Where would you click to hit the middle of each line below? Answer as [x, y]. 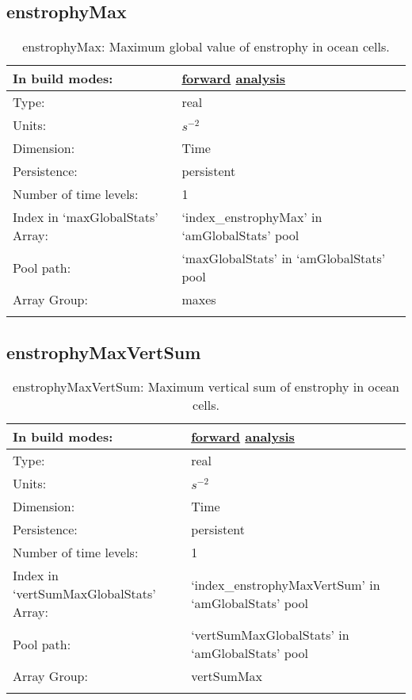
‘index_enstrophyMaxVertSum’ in [286, 584]
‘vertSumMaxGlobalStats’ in [270, 635]
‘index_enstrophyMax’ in [252, 217]
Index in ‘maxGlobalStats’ [86, 217]
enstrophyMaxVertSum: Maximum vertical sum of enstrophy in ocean [206, 387]
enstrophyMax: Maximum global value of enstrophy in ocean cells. [206, 47]
